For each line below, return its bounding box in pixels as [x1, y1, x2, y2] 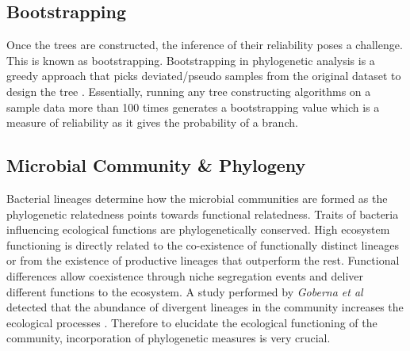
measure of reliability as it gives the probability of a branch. [6, 114, 298, 131]
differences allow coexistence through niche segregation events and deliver [6, 267, 363, 284]
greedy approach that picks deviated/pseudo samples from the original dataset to [6, 67, 401, 84]
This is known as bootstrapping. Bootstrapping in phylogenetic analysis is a [6, 52, 375, 68]
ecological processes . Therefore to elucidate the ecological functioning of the [6, 314, 377, 330]
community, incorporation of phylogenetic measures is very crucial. [6, 330, 331, 346]
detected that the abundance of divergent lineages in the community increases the [6, 299, 404, 315]
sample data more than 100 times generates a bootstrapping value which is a [6, 98, 380, 115]
